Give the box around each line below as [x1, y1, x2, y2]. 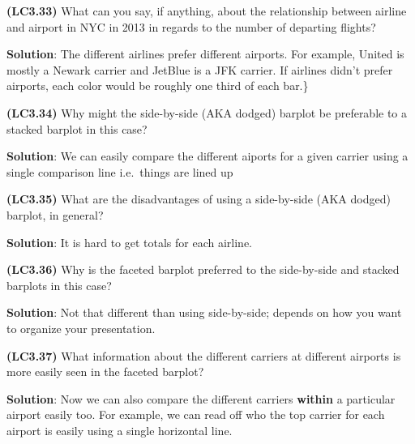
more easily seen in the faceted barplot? [6, 363, 204, 380]
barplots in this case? [6, 276, 112, 293]
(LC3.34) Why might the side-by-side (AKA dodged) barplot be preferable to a [6, 104, 408, 121]
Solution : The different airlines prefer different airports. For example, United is [6, 45, 404, 62]
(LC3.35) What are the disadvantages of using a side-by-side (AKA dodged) [6, 190, 391, 207]
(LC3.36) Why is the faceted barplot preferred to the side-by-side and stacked [6, 261, 400, 278]
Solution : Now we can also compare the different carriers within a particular [6, 390, 396, 407]
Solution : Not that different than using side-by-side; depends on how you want [6, 304, 402, 321]
